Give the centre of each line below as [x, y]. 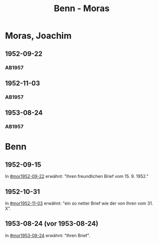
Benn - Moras [82, 9]
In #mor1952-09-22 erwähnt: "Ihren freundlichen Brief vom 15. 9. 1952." [77, 176]
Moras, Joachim [38, 36]
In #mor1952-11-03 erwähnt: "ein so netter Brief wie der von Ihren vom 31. [79, 203]
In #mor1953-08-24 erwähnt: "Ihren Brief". [48, 235]
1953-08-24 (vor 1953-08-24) [52, 224]
